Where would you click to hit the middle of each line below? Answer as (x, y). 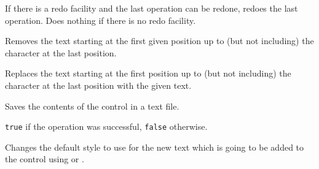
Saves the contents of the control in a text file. (92, 106)
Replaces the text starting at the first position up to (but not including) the (148, 73)
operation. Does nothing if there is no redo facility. (100, 20)
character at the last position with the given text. (98, 85)
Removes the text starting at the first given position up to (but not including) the (159, 41)
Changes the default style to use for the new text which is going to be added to (155, 147)
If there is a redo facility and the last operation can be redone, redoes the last (152, 8)
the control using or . (45, 159)
